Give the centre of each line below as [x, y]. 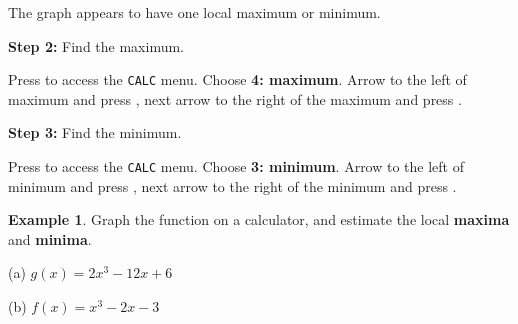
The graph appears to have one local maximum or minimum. [194, 12]
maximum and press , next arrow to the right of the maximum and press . [235, 98]
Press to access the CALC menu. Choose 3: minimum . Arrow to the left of [236, 166]
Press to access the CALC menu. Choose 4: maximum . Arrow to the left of [237, 79]
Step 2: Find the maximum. [96, 45]
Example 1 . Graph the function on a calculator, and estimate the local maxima [259, 219]
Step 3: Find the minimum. [95, 132]
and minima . [50, 238]
